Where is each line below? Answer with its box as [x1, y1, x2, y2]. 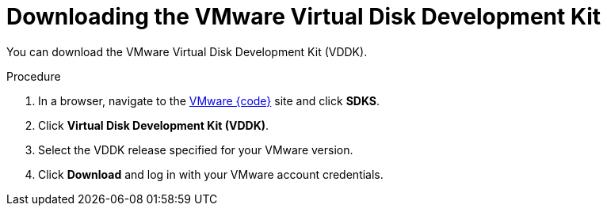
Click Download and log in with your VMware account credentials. [38, 167, 384, 181]
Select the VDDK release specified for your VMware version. [38, 142, 353, 157]
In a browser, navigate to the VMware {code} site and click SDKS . [38, 93, 380, 108]
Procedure [6, 69, 61, 83]
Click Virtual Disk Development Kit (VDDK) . [38, 118, 269, 132]
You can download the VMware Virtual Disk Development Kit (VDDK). [6, 44, 368, 59]
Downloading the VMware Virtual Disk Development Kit [6, 3, 601, 30]
